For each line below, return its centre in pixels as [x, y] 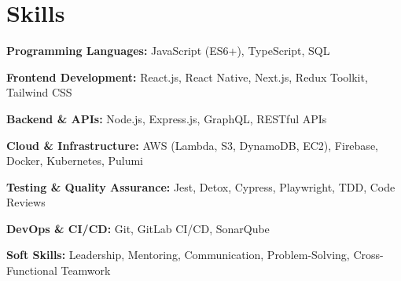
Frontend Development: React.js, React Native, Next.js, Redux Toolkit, [187, 77]
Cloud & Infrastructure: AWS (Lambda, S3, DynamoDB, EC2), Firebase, [192, 145]
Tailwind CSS [39, 92]
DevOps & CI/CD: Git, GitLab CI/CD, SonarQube [138, 228]
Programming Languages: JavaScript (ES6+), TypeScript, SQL [168, 51]
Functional [32, 270]
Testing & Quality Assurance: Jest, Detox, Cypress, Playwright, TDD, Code [201, 186]
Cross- [368, 255]
